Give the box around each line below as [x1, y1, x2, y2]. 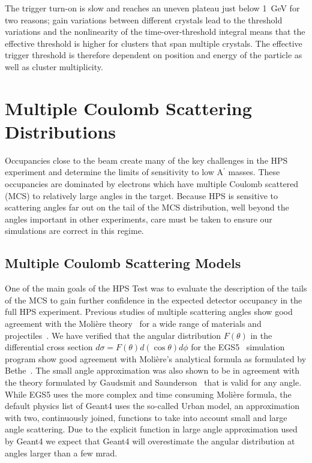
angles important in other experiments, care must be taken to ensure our [5, 212, 272, 225]
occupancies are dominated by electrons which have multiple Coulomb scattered [5, 178, 299, 190]
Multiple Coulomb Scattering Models [5, 254, 241, 272]
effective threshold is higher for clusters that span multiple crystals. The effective [5, 37, 302, 49]
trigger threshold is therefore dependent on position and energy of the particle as [5, 49, 302, 61]
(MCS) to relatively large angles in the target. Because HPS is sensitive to [5, 189, 278, 202]
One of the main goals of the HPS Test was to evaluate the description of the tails [5, 282, 307, 294]
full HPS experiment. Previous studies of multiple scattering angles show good [5, 305, 293, 318]
